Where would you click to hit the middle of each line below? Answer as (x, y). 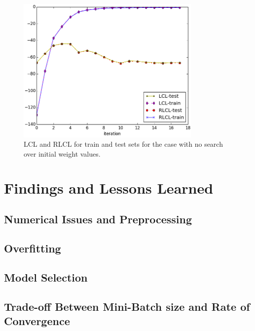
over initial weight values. (62, 154)
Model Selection (46, 277)
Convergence (37, 321)
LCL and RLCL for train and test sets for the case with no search (123, 144)
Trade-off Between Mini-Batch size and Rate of (127, 306)
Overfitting (33, 248)
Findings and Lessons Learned (109, 187)
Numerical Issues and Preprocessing (98, 219)
